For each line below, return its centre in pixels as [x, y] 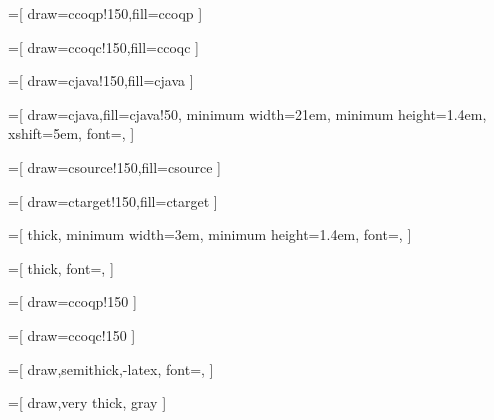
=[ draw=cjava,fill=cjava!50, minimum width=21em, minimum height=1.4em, [247, 113]
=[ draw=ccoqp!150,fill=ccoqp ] [105, 13]
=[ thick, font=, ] [61, 267]
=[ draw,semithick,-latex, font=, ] [111, 368]
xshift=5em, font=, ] [71, 133]
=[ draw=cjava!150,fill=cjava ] [101, 80]
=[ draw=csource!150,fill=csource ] [114, 166]
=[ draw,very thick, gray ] [87, 402]
